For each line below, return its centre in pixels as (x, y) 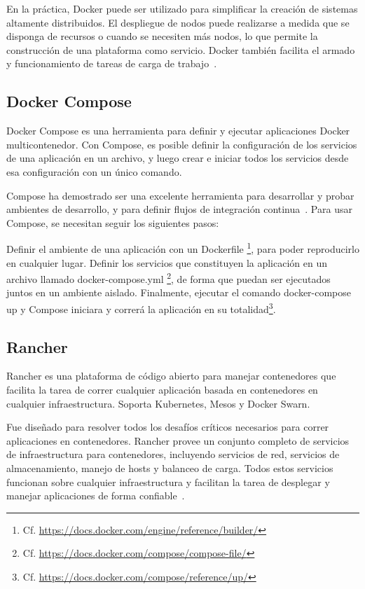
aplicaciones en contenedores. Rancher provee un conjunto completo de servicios (178, 440)
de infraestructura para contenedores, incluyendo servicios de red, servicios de (173, 454)
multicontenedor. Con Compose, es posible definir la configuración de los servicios (182, 144)
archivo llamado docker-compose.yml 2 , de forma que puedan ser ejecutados (168, 278)
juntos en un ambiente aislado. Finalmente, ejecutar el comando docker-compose (179, 292)
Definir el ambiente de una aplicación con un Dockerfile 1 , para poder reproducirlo (183, 248)
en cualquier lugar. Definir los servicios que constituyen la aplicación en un (167, 262)
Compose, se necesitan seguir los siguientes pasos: (113, 222)
